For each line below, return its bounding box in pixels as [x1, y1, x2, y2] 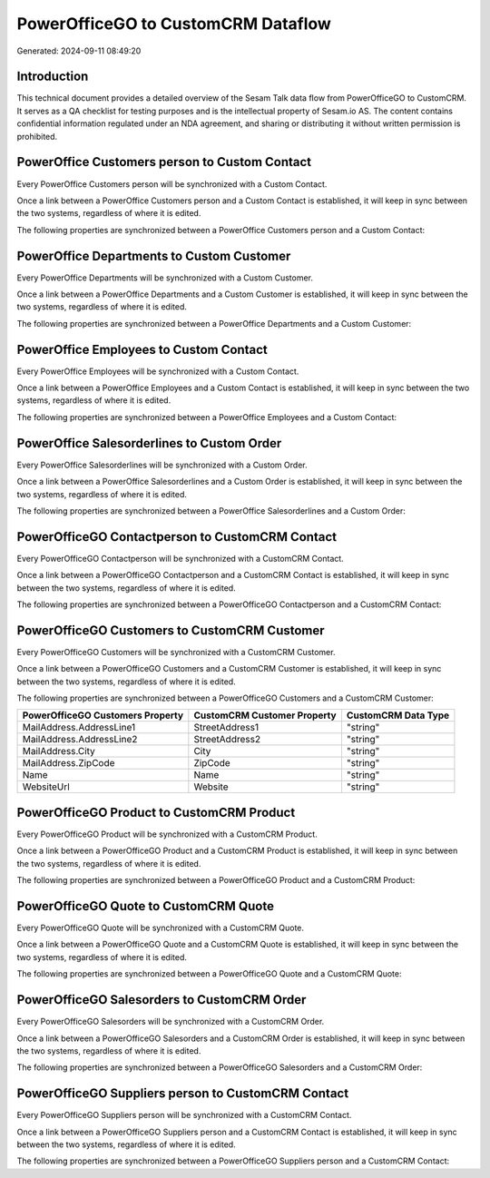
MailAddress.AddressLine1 [22, 722, 136, 734]
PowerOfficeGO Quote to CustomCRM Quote [16, 898, 274, 914]
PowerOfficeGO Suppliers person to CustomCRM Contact [16, 1085, 349, 1102]
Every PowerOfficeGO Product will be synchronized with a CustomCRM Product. [16, 829, 318, 839]
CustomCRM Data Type [346, 709, 450, 722]
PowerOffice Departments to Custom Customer [16, 248, 291, 263]
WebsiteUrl [22, 780, 70, 793]
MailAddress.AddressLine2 [22, 733, 138, 746]
